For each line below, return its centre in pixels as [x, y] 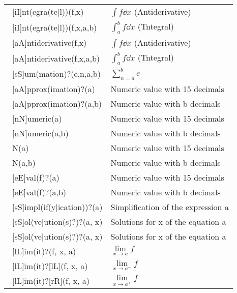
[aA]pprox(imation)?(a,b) [57, 103]
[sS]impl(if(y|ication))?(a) [57, 207]
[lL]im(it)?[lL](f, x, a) [50, 266]
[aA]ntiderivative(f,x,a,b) [56, 58]
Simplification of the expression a [170, 207]
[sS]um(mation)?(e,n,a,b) [56, 74]
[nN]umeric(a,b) [40, 133]
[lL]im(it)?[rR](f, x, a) [51, 280]
